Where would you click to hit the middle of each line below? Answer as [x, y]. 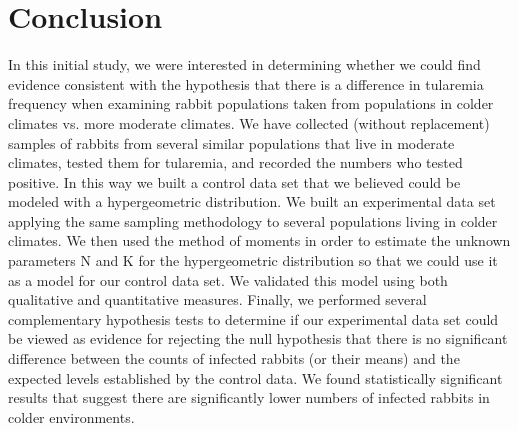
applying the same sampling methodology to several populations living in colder [253, 220]
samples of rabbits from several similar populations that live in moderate [231, 142]
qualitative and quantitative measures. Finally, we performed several [217, 299]
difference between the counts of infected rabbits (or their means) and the [234, 358]
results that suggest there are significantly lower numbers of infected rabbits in [249, 397]
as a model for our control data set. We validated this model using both [228, 279]
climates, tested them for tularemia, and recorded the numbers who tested [235, 162]
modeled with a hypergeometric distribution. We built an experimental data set [252, 201]
